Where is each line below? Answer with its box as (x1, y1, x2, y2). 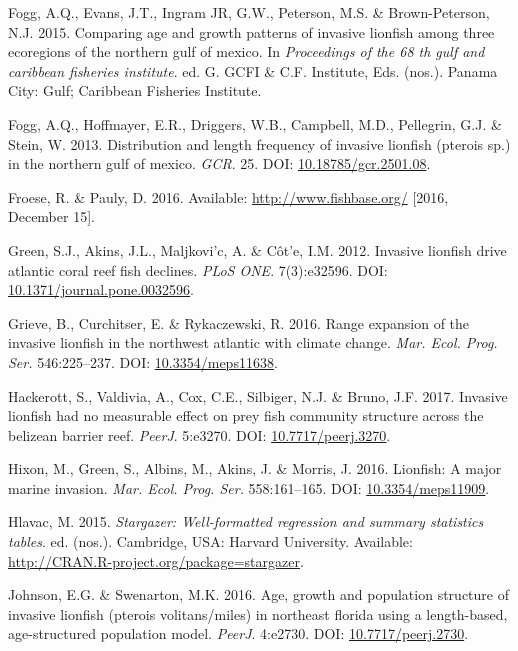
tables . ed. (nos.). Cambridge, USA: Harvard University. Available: (8, 531, 413, 552)
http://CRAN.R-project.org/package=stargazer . (8, 550, 304, 571)
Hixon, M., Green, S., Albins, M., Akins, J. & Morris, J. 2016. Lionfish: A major (8, 458, 502, 479)
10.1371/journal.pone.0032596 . (8, 279, 194, 300)
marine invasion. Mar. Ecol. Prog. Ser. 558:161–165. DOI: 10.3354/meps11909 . (8, 477, 490, 498)
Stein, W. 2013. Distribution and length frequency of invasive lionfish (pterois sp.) (8, 133, 511, 154)
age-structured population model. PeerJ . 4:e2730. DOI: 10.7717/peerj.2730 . (8, 623, 469, 644)
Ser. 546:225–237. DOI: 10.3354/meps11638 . (8, 351, 278, 372)
